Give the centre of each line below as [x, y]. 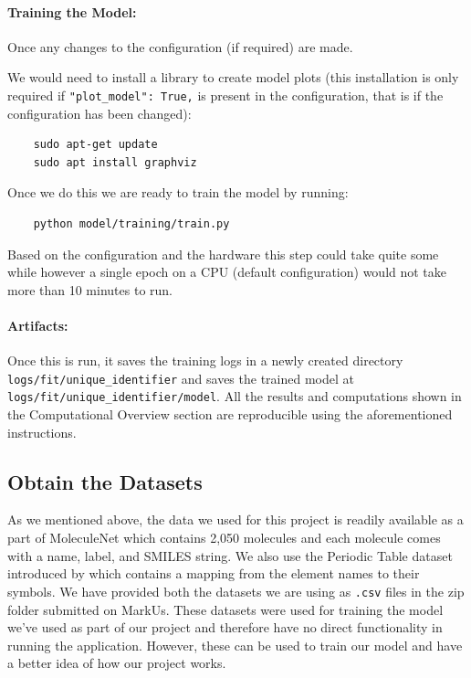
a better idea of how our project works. [117, 663]
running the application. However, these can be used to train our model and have [235, 645]
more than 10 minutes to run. [90, 289]
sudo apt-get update [95, 145]
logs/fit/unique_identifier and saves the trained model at [181, 378]
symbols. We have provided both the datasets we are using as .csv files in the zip [236, 591]
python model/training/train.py [131, 224]
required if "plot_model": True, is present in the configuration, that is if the [225, 95]
